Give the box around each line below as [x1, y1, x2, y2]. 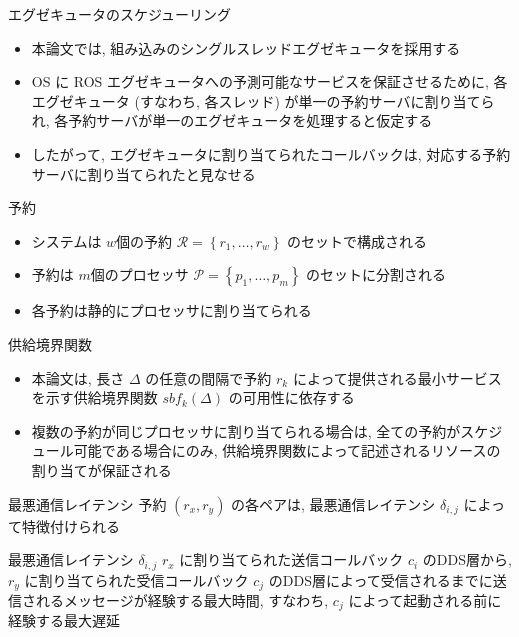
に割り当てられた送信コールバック [179, 549, 404, 570]
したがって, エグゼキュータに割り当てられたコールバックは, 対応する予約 [31, 143, 511, 164]
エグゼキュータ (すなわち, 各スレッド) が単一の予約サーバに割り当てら [31, 90, 495, 111]
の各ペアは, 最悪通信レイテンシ [231, 493, 436, 514]
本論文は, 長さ [31, 367, 125, 388]
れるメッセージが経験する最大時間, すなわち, [35, 590, 329, 610]
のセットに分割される [306, 264, 447, 285]
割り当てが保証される [31, 459, 172, 480]
